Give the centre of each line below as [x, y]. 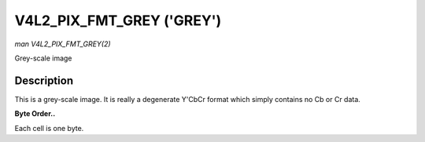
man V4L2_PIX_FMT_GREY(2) [63, 44]
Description [44, 80]
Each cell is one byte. [49, 128]
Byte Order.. [35, 114]
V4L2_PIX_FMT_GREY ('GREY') [118, 20]
